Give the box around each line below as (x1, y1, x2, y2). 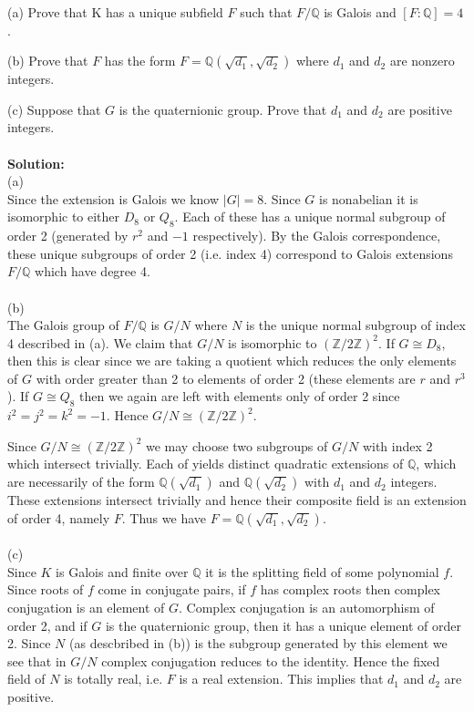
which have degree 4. (35, 262, 150, 281)
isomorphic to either (7, 207, 120, 226)
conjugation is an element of (7, 598, 165, 617)
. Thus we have (121, 508, 206, 527)
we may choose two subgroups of (145, 436, 328, 455)
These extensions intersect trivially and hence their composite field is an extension (7, 490, 467, 510)
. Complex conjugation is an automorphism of (179, 598, 435, 617)
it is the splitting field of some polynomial (205, 562, 439, 581)
